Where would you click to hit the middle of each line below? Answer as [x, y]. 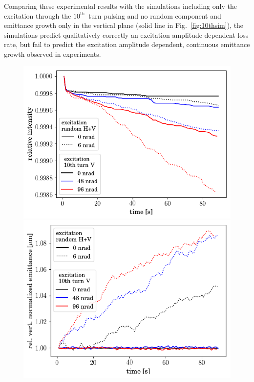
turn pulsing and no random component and [155, 15]
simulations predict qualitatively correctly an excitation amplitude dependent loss [126, 35]
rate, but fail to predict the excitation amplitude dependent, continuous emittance [127, 44]
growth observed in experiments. [53, 54]
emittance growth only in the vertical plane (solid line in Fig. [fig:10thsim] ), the [124, 25]
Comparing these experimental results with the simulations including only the [120, 6]
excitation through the [38, 15]
